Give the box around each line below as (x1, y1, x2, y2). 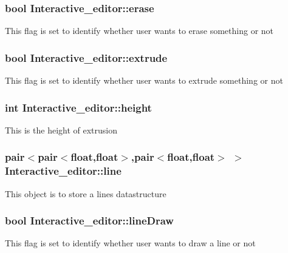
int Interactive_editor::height (5, 100, 152, 115)
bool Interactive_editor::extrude (5, 50, 168, 65)
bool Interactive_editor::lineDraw (5, 213, 174, 228)
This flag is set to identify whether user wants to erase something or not (5, 24, 274, 37)
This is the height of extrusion (5, 123, 117, 136)
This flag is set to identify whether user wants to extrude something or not (5, 74, 283, 87)
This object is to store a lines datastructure (5, 187, 166, 200)
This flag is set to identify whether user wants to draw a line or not (5, 237, 256, 249)
